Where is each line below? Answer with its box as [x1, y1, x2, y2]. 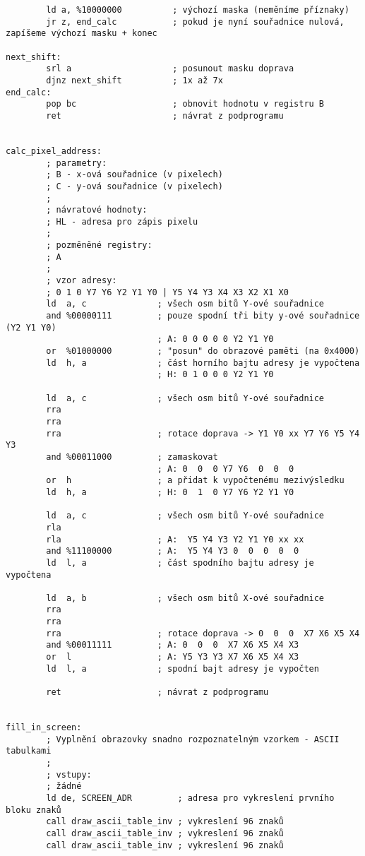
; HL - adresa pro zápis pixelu [46, 216, 198, 227]
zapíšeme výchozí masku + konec [6, 28, 157, 39]
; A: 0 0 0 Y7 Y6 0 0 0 [157, 463, 294, 474]
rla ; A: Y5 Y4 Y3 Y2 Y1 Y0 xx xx [46, 534, 304, 545]
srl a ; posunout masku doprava [46, 64, 294, 74]
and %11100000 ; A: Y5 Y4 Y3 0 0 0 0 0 [46, 546, 299, 557]
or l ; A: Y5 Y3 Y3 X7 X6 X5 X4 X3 [46, 652, 299, 662]
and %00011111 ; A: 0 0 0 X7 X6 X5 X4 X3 [46, 640, 299, 650]
